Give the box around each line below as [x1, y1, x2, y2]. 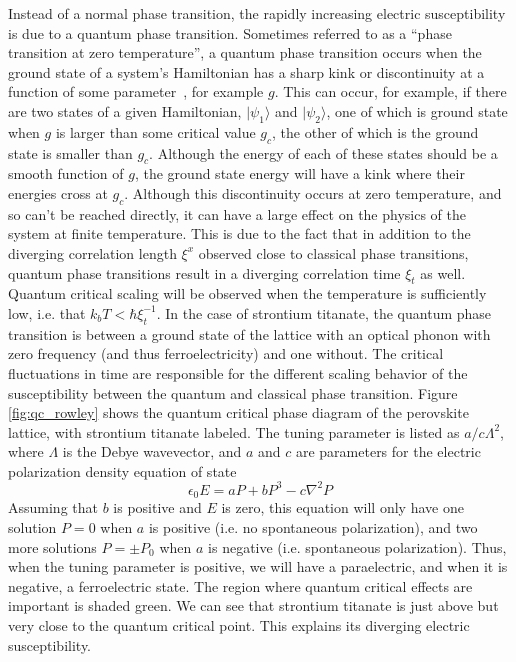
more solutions [8, 536, 97, 557]
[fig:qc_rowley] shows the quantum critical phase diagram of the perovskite [8, 402, 469, 423]
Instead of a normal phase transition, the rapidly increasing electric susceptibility [8, 3, 506, 23]
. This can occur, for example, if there [274, 81, 507, 102]
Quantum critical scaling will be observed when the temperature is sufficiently [8, 283, 487, 304]
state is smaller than [8, 142, 133, 163]
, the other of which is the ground [272, 121, 479, 142]
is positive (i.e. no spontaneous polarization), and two [148, 517, 478, 538]
